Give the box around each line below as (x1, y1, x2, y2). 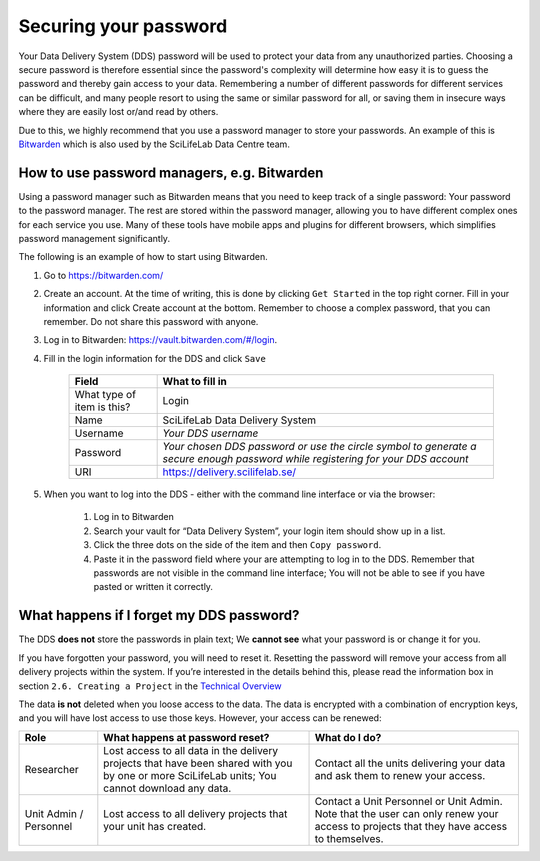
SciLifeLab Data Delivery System (162, 413, 317, 427)
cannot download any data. (103, 781, 232, 795)
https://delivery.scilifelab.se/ (162, 465, 297, 479)
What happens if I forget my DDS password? (18, 607, 300, 624)
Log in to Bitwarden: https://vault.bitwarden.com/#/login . (43, 334, 278, 346)
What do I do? (314, 730, 382, 744)
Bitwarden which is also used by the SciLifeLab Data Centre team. (18, 138, 290, 150)
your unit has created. (103, 819, 207, 833)
